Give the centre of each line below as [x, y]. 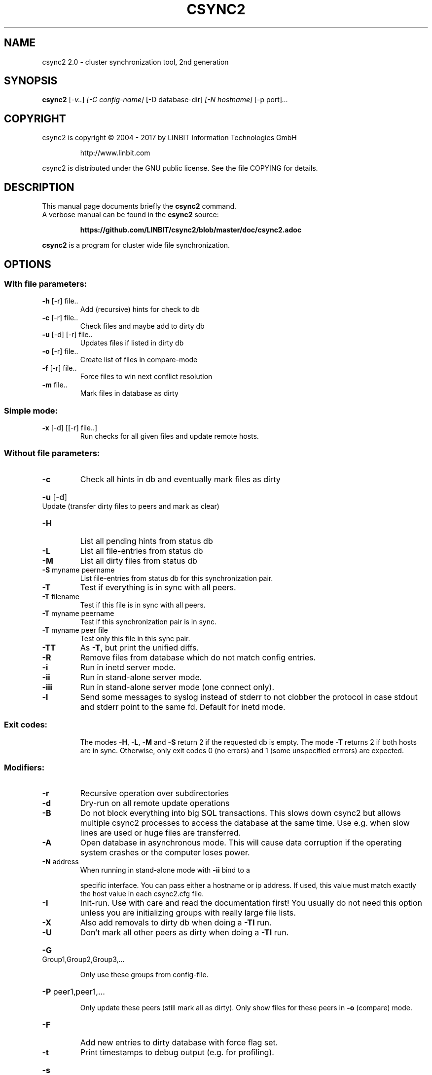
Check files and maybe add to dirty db [142, 326]
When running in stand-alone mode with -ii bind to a [165, 870]
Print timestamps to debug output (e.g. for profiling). [177, 1053]
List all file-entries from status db [142, 551]
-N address [60, 862]
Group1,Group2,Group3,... [83, 960]
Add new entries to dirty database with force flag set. [179, 1043]
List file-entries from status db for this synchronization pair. [177, 578]
